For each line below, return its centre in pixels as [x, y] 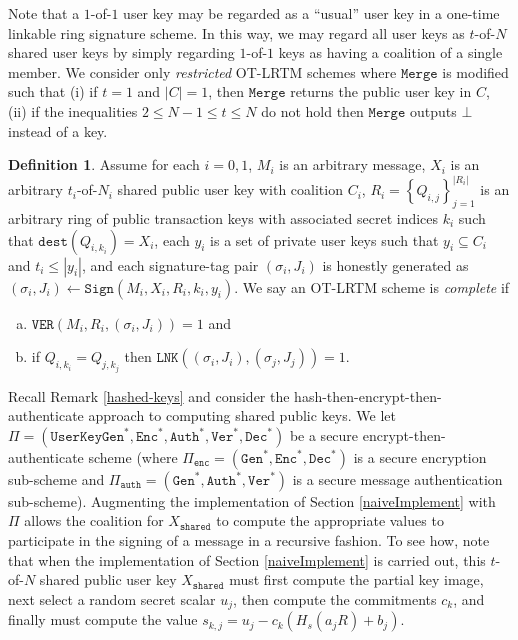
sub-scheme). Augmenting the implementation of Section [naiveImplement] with [252, 500]
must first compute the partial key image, [356, 579]
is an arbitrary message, [352, 164]
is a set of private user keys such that [324, 239]
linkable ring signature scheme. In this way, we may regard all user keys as [236, 32]
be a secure [324, 434]
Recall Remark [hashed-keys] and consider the [149, 395]
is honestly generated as [395, 264]
